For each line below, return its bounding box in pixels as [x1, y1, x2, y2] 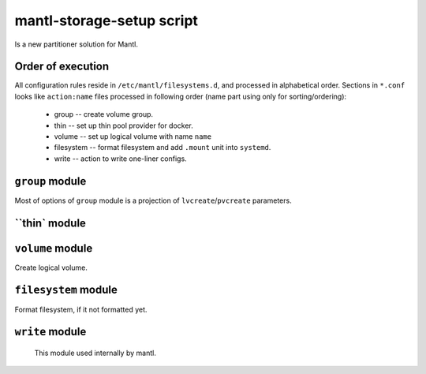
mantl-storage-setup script [14, 12, 199, 29]
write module [14, 325, 87, 338]
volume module [14, 241, 93, 255]
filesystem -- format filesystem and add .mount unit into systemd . [54, 143, 271, 152]
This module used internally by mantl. [34, 348, 157, 357]
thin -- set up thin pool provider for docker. [54, 121, 193, 130]
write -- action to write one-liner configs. [54, 154, 187, 163]
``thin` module [14, 216, 87, 230]
